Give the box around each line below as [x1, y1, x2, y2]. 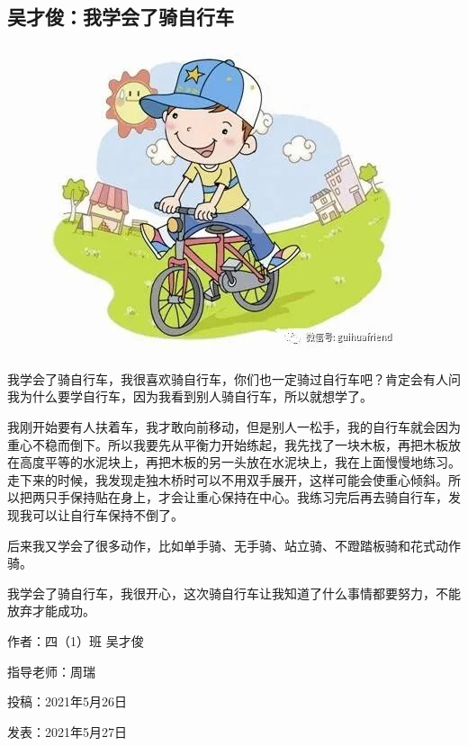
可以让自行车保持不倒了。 [31, 505, 184, 524]
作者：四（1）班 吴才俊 [7, 631, 144, 650]
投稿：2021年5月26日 [7, 692, 127, 711]
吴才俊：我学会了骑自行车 [7, 3, 234, 31]
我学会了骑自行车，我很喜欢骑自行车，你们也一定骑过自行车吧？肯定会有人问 [7, 369, 461, 388]
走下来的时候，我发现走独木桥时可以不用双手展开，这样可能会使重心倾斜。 [7, 470, 448, 489]
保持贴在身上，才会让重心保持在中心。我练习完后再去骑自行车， [69, 488, 448, 507]
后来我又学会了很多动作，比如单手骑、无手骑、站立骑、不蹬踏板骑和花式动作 [7, 535, 461, 554]
